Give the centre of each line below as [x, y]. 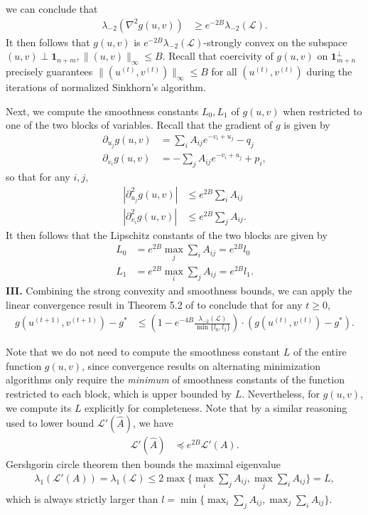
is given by [307, 125]
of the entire [320, 352]
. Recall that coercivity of [218, 56]
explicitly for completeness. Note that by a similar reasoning [216, 407]
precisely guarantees [49, 71]
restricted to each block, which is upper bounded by [119, 393]
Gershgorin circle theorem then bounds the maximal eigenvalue [143, 464]
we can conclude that [52, 9]
